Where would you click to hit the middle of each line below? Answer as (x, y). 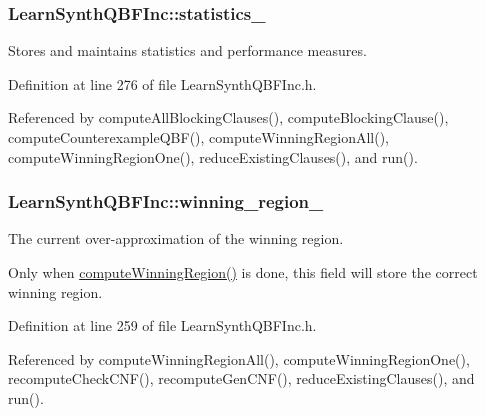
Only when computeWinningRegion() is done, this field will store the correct (243, 272)
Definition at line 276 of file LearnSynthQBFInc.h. (162, 83)
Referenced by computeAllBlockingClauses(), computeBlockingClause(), (228, 117)
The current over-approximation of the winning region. (176, 238)
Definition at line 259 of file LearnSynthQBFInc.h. (162, 325)
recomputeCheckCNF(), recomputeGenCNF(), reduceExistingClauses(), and (241, 378)
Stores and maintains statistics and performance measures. (187, 50)
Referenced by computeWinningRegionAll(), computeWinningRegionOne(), (239, 358)
